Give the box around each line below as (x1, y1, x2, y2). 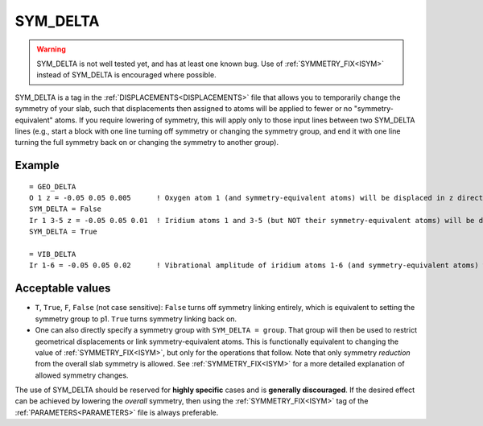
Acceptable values (14, 282, 111, 296)
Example (14, 159, 60, 172)
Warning (36, 44, 66, 54)
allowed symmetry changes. (35, 370, 129, 380)
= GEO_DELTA (29, 182, 76, 191)
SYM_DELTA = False (29, 205, 102, 213)
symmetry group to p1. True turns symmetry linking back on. (35, 314, 237, 324)
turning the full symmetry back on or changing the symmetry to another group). (14, 138, 279, 147)
